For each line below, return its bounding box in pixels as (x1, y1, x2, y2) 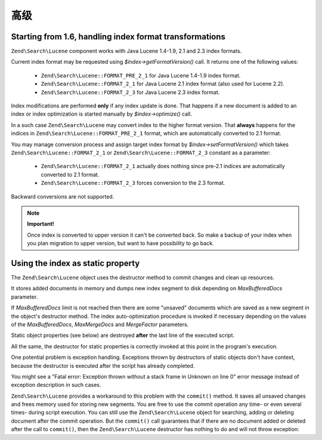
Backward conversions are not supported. (11, 193, 114, 200)
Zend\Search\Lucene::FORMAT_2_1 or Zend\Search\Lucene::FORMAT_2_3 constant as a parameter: (11, 149, 271, 156)
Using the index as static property (11, 258, 140, 268)
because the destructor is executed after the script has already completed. (11, 362, 195, 369)
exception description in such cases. (11, 382, 101, 389)
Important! (27, 221, 54, 228)
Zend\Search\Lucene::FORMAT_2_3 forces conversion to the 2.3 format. (41, 179, 225, 187)
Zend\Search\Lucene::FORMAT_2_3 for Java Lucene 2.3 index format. (41, 88, 220, 95)
